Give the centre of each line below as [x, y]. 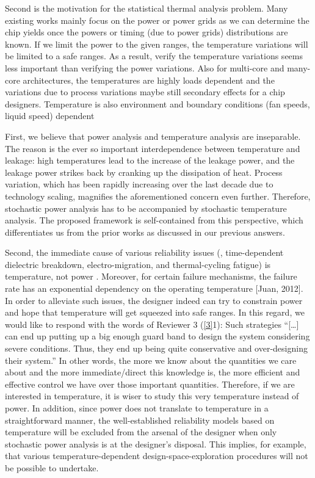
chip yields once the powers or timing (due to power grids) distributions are [147, 32]
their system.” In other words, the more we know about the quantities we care [151, 360]
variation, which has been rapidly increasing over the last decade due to [139, 184]
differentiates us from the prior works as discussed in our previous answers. [145, 232]
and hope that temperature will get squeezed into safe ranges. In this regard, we [155, 312]
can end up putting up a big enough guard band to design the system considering [157, 336]
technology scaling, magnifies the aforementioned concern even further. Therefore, [158, 196]
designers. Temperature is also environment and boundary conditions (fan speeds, [157, 103]
